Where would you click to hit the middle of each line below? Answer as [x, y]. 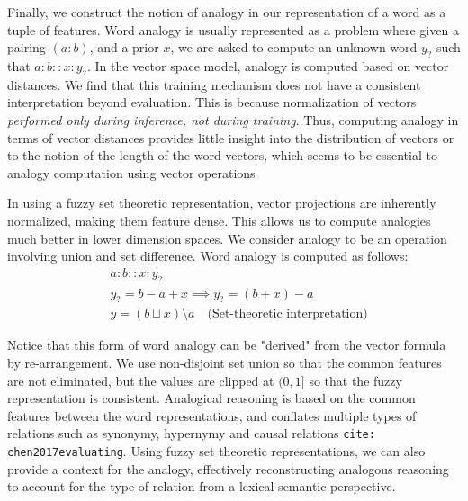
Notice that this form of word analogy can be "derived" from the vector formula [227, 345]
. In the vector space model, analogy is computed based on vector [268, 65]
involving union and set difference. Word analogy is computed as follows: [208, 256]
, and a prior [124, 47]
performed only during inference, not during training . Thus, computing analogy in [233, 119]
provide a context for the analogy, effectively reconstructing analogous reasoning [228, 468]
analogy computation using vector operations [131, 172]
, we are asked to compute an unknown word [294, 47]
